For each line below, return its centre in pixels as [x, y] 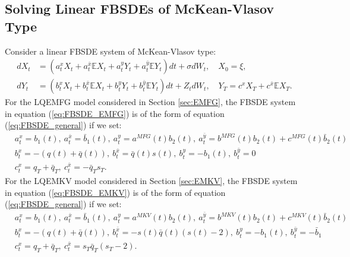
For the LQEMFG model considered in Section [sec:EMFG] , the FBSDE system [150, 102]
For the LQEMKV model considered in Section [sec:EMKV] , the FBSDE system [151, 181]
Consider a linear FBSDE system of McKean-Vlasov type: [111, 51]
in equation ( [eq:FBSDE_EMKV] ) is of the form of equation [115, 192]
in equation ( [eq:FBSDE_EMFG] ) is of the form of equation [115, 113]
